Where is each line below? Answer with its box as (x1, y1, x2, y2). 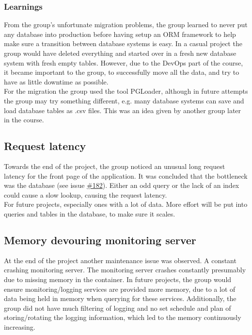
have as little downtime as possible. (4, 76, 109, 86)
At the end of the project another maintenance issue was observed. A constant (4, 255, 236, 265)
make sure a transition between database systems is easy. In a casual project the (4, 38, 242, 49)
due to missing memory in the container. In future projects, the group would (4, 274, 232, 284)
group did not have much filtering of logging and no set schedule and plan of (4, 302, 231, 313)
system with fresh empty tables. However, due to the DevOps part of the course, (4, 57, 243, 67)
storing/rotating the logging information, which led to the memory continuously (4, 312, 241, 322)
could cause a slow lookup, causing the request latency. (4, 189, 167, 200)
